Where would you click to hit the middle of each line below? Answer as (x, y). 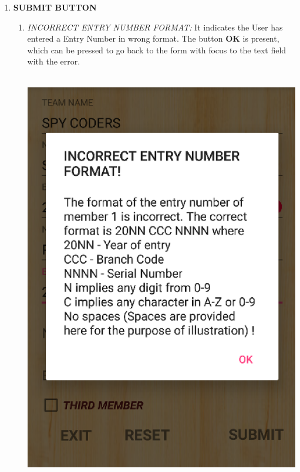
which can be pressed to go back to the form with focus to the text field (157, 50)
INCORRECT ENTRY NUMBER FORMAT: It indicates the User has (155, 27)
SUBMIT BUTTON (55, 7)
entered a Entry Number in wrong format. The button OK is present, (153, 38)
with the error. (54, 61)
